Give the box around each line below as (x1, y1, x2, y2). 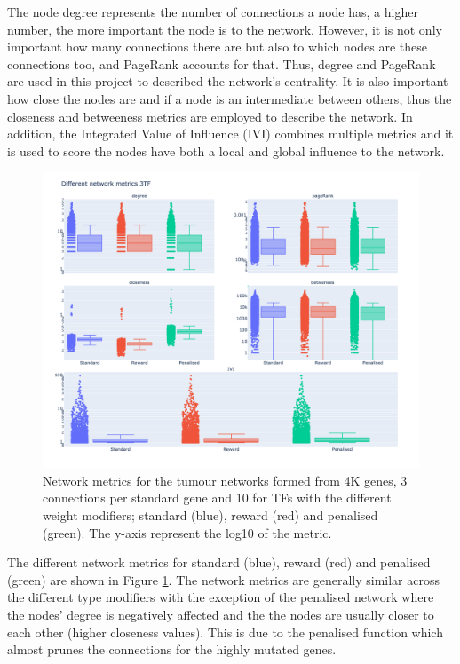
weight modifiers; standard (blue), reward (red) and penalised (43, 506, 378, 525)
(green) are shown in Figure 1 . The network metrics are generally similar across (7, 570, 440, 589)
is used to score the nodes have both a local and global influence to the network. (7, 141, 445, 160)
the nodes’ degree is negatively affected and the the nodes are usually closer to (7, 605, 434, 623)
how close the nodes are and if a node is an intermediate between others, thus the (7, 89, 452, 107)
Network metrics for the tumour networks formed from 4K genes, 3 (43, 470, 408, 489)
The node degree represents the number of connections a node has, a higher (7, 3, 418, 20)
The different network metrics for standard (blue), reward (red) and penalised (7, 553, 431, 572)
